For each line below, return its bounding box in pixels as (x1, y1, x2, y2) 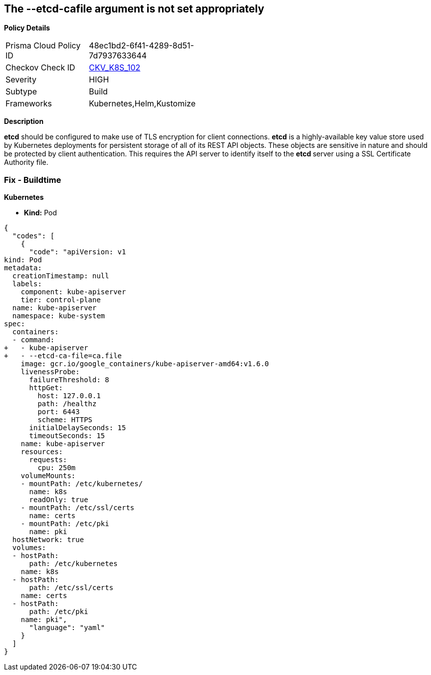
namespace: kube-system (12, 312, 105, 320)
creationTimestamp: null (12, 272, 109, 280)
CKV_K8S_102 (89, 62, 141, 73)
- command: (12, 336, 55, 344)
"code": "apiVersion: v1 (29, 248, 126, 256)
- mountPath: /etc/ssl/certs (20, 504, 135, 512)
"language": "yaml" (29, 624, 105, 632)
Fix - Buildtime (4, 174, 61, 185)
